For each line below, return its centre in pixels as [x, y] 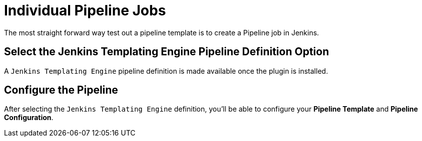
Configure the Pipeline [61, 90]
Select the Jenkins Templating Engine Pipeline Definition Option [167, 52]
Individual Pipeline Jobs [85, 10]
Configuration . [29, 118]
